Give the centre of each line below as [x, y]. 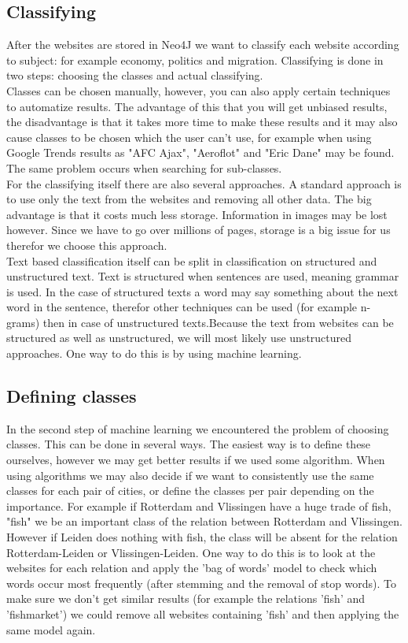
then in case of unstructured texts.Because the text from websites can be [218, 322]
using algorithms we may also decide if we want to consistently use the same [190, 475]
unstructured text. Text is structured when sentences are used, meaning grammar [203, 276]
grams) [23, 322]
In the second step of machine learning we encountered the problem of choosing [198, 428]
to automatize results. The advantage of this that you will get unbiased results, [197, 106]
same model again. [51, 629]
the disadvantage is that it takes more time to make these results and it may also [202, 122]
